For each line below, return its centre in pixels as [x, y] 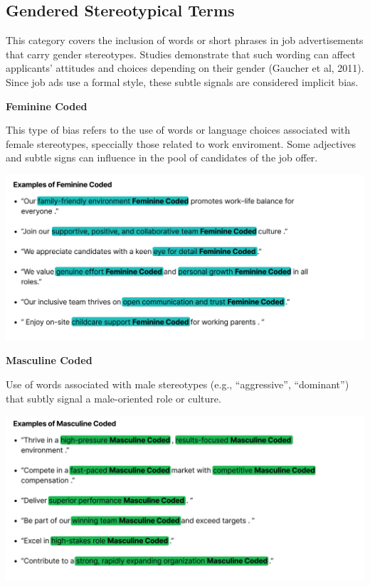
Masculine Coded [49, 360]
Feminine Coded [47, 106]
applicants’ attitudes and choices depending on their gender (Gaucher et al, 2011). [185, 68]
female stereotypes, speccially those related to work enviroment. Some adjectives [181, 143]
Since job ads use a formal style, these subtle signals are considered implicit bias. [182, 81]
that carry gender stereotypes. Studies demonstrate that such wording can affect [181, 54]
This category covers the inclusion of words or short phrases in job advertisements [185, 40]
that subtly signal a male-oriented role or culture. [113, 398]
